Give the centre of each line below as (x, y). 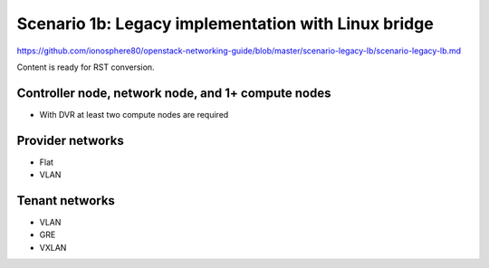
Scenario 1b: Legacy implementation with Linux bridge (225, 24)
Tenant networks (66, 201)
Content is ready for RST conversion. (86, 67)
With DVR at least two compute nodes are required (134, 114)
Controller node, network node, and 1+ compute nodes (174, 93)
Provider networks (70, 140)
